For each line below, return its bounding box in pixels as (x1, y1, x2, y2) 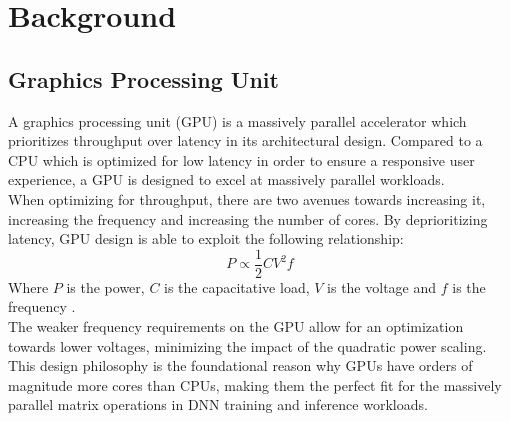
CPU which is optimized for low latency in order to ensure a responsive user (8, 149, 475, 170)
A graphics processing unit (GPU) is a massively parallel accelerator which (8, 110, 467, 131)
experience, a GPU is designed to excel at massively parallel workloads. (8, 169, 445, 190)
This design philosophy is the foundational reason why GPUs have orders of (8, 355, 473, 376)
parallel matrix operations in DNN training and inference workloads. (8, 394, 428, 415)
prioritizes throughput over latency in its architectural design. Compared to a (8, 130, 483, 151)
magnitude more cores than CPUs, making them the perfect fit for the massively (8, 374, 502, 395)
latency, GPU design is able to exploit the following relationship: (8, 228, 404, 249)
